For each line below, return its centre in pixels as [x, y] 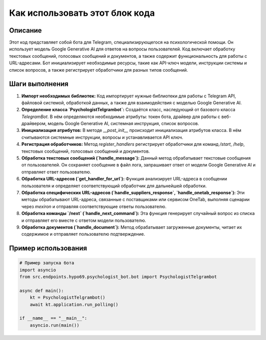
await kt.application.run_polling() [74, 304]
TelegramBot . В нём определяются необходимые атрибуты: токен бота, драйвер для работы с [121, 117]
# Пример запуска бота [47, 263]
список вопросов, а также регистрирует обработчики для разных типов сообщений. [99, 70]
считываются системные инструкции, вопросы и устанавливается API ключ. [102, 137]
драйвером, [34, 124]
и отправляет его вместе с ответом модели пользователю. [84, 220]
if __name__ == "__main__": [53, 318]
